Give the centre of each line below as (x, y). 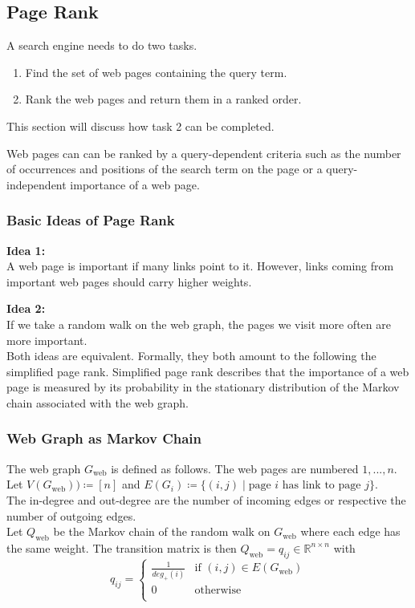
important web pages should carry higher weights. (129, 281)
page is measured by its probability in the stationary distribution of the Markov (203, 387)
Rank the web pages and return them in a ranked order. (163, 99)
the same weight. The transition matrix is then (122, 547)
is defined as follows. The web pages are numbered (235, 468)
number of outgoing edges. (71, 515)
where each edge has (350, 531)
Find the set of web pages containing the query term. (156, 72)
